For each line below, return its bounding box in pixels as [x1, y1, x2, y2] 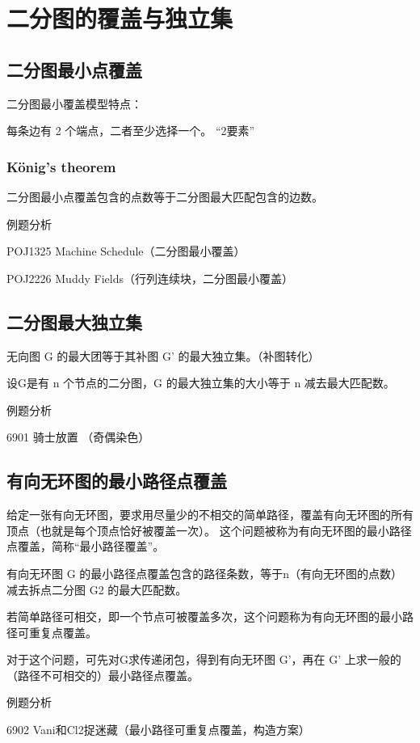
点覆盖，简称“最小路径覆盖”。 [6, 538, 165, 555]
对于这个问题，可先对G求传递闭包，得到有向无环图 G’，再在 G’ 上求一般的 [6, 651, 401, 668]
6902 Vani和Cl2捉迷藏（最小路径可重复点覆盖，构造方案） [6, 721, 310, 738]
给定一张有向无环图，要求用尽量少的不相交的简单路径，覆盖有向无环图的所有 [6, 506, 414, 523]
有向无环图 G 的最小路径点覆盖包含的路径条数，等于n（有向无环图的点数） [6, 564, 403, 581]
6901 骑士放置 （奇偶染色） [6, 428, 150, 445]
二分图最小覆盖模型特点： [6, 95, 142, 112]
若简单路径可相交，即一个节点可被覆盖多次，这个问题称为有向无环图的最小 [6, 608, 402, 625]
